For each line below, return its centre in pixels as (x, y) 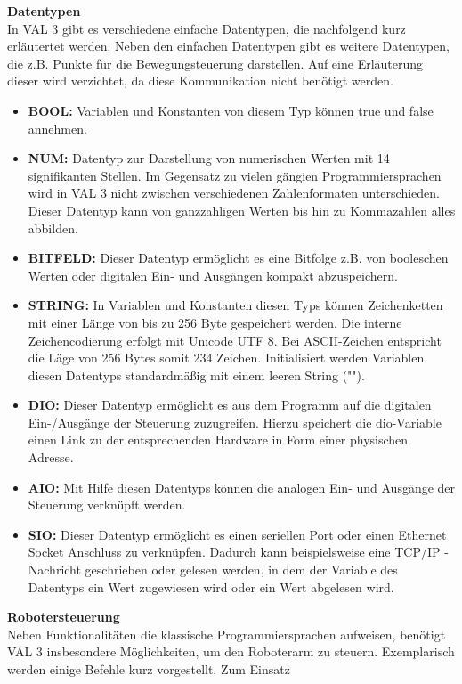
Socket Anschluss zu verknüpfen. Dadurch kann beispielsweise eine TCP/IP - (238, 552)
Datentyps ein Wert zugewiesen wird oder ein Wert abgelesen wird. (211, 586)
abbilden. (53, 228)
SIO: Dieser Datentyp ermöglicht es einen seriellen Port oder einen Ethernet (237, 534)
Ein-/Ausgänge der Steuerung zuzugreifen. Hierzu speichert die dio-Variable (235, 422)
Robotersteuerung (64, 617)
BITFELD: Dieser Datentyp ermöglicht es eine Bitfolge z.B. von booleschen (238, 258)
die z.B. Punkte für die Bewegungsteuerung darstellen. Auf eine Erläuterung (215, 63)
